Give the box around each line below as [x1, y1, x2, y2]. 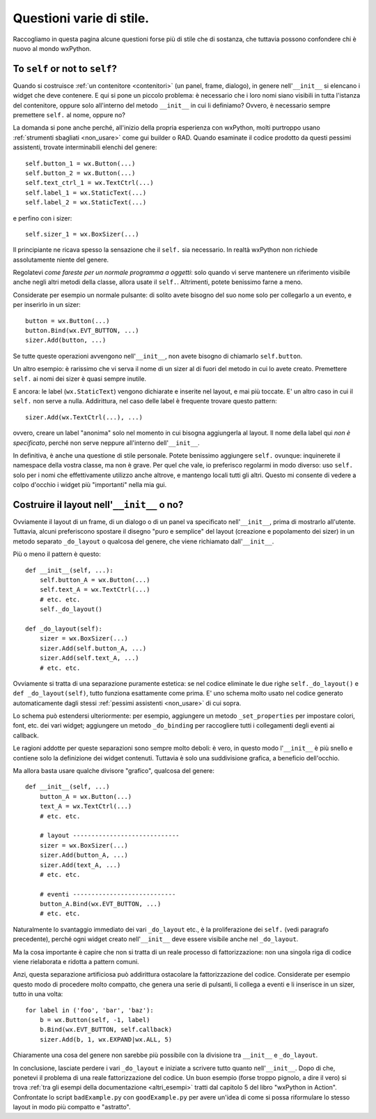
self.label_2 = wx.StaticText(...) [25, 199, 147, 206]
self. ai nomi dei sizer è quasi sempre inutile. [13, 374, 146, 383]
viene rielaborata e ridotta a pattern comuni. [13, 958, 139, 966]
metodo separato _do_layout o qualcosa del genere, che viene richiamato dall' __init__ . [13, 537, 274, 546]
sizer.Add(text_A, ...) [39, 861, 121, 869]
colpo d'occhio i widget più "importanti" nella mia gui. [13, 481, 167, 489]
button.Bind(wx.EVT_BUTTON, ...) [25, 326, 139, 335]
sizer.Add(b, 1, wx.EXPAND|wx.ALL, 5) [39, 1035, 173, 1043]
